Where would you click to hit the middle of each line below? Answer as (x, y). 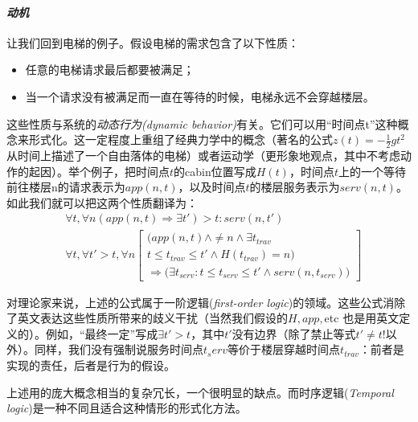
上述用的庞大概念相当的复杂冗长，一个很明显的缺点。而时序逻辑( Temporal (200, 392)
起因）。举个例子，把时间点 (99, 171)
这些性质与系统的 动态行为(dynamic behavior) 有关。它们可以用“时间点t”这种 (202, 123)
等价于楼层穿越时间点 (284, 349)
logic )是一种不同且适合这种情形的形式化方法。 (127, 408)
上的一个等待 (372, 171)
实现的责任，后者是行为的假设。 (91, 365)
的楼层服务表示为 (295, 187)
